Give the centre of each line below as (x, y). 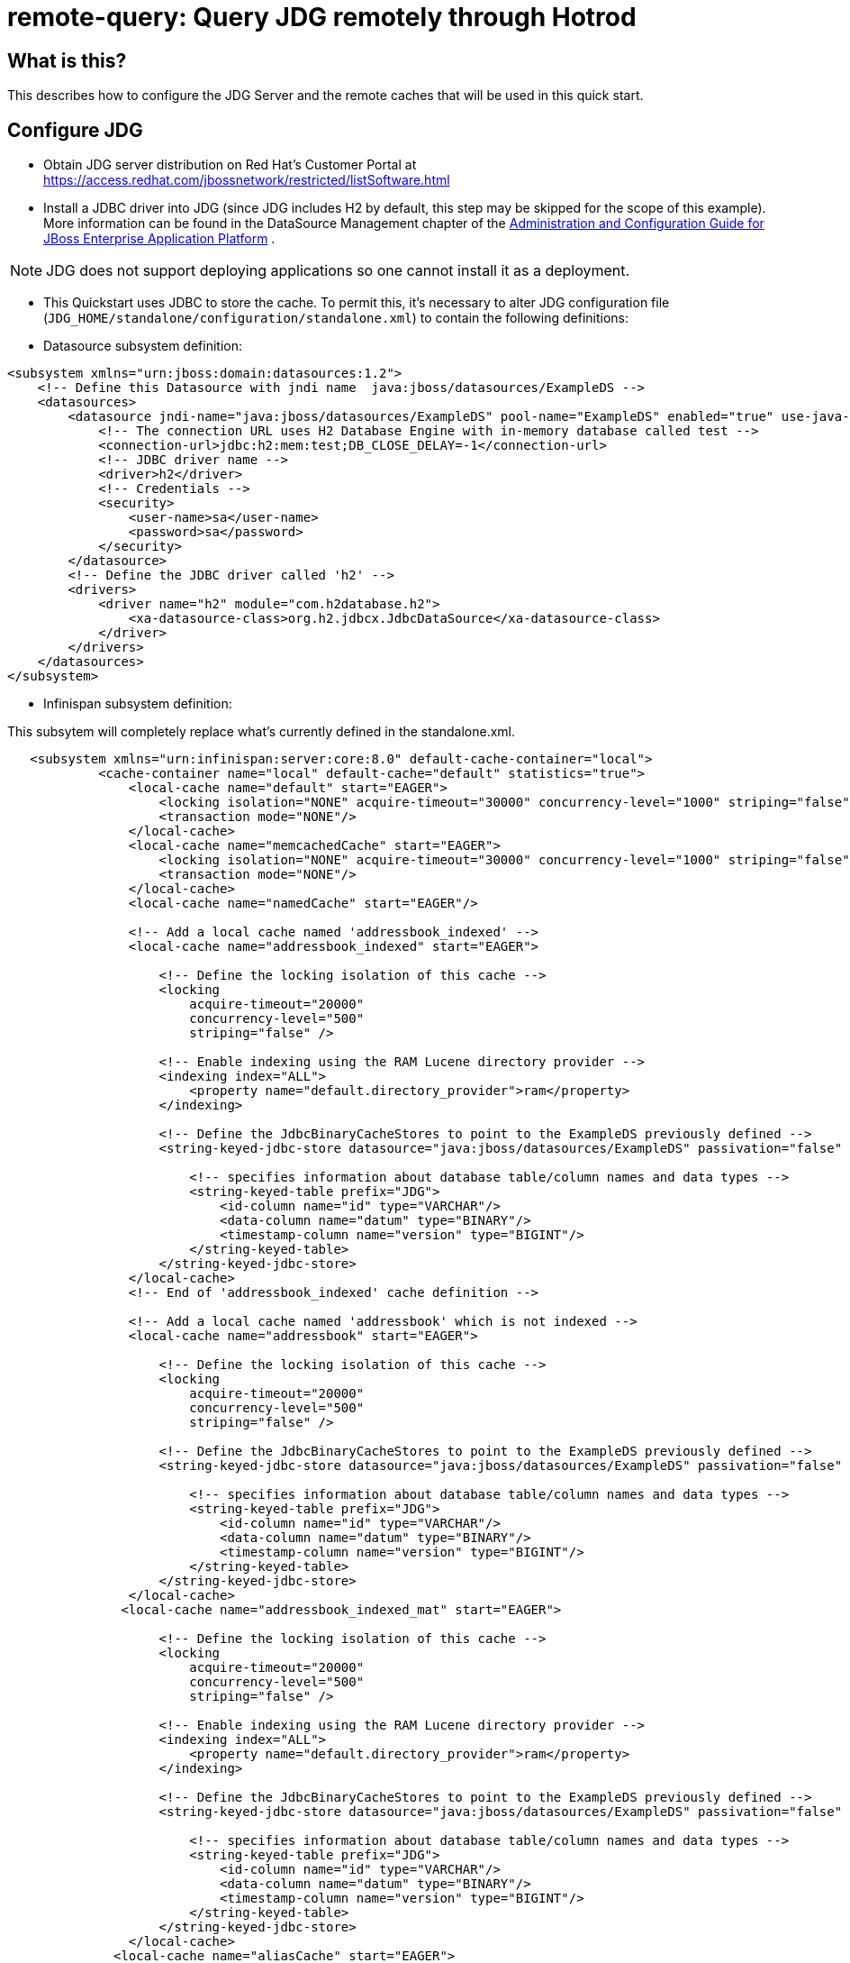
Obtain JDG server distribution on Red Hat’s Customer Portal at (230, 165)
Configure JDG (75, 130)
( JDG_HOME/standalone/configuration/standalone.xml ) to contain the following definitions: (336, 318)
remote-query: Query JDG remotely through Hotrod (322, 17)
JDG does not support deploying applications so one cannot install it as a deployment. (338, 271)
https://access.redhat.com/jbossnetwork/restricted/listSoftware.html (247, 180)
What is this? (67, 60)
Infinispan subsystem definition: (138, 704)
